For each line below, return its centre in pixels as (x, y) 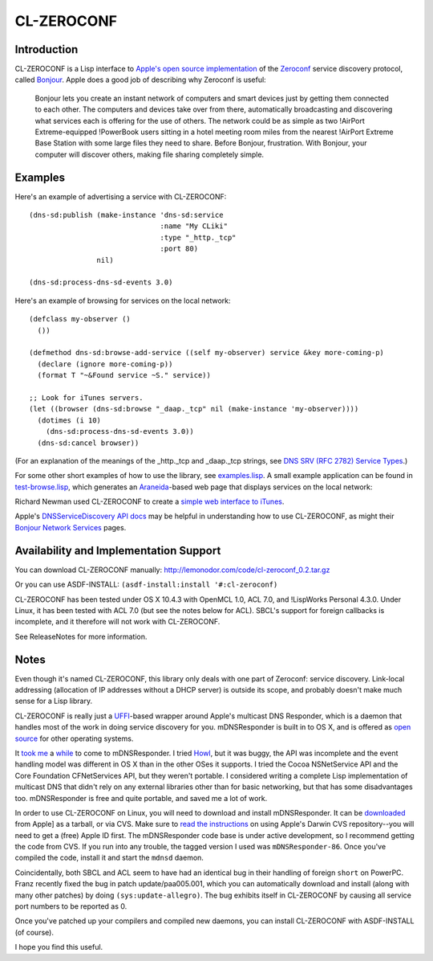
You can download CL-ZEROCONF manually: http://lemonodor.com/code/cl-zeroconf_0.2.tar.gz (172, 570)
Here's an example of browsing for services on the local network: (123, 301)
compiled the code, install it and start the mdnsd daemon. (109, 858)
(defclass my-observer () (80, 319)
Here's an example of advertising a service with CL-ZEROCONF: (121, 196)
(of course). (34, 932)
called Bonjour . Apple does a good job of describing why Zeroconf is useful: (140, 80)
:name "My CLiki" (194, 226)
